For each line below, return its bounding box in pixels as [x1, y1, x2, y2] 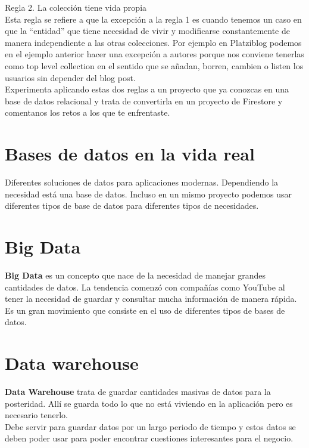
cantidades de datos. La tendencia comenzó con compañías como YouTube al [5, 280, 285, 293]
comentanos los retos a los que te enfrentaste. [5, 106, 170, 119]
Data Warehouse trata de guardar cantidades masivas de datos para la [5, 385, 271, 398]
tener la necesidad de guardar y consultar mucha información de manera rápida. [5, 292, 297, 305]
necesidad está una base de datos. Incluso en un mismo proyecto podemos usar [5, 187, 292, 200]
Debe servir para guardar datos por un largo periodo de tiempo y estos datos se [5, 420, 296, 432]
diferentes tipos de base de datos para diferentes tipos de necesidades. [5, 199, 259, 212]
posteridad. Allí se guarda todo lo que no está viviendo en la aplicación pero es [5, 397, 293, 409]
